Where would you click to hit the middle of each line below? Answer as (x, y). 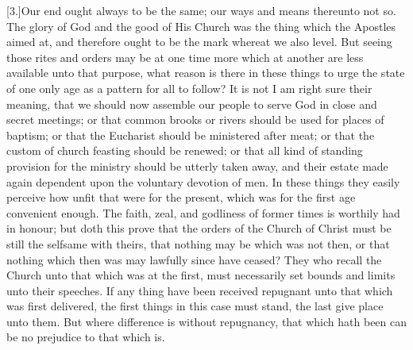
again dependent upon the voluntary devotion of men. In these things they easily (203, 181)
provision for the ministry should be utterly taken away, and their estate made (197, 165)
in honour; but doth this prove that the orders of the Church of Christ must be (199, 228)
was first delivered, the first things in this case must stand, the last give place (195, 306)
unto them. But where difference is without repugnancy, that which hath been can (207, 321)
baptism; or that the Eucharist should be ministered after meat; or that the (191, 135)
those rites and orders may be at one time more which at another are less (185, 57)
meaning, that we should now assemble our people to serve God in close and (192, 104)
